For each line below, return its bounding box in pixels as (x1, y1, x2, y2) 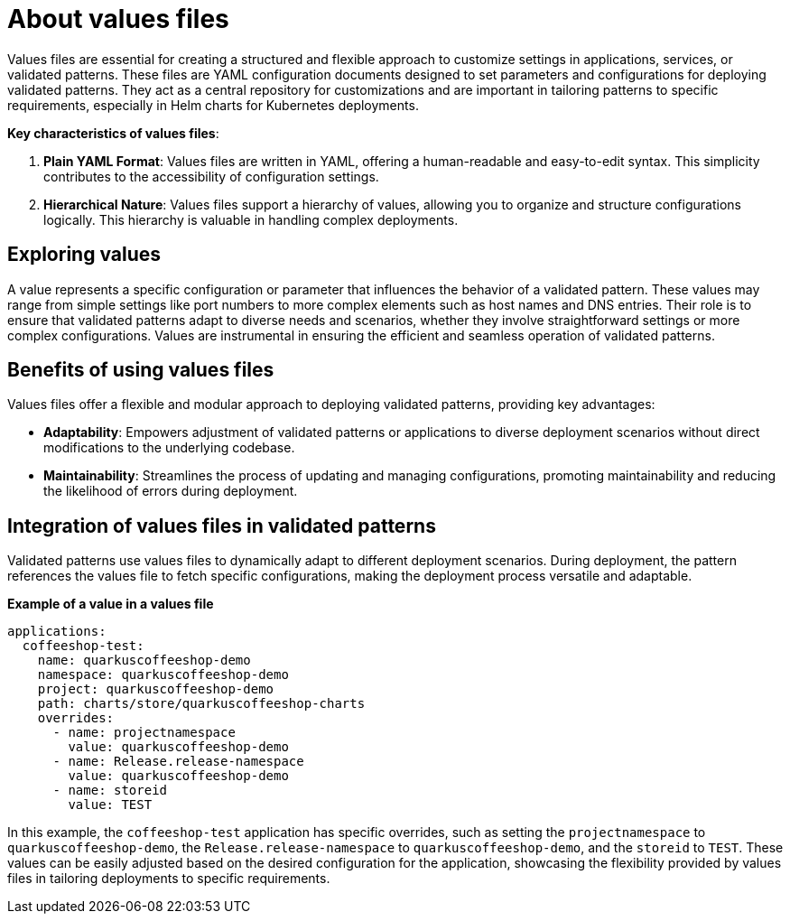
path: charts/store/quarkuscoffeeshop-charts (37, 696, 366, 712)
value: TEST (68, 797, 153, 813)
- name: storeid (52, 783, 168, 798)
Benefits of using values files (7, 358, 274, 382)
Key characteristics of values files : (7, 125, 219, 141)
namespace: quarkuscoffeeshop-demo (37, 667, 289, 683)
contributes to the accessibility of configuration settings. (43, 168, 379, 184)
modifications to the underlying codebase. (43, 440, 295, 456)
